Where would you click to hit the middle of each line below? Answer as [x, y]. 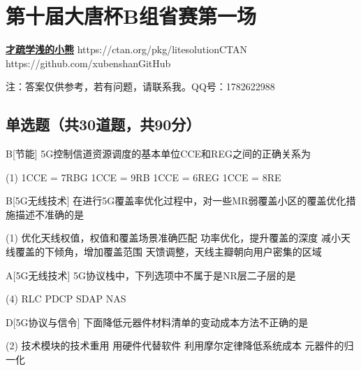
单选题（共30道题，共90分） [103, 124]
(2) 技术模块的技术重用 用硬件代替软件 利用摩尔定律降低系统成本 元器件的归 [180, 345]
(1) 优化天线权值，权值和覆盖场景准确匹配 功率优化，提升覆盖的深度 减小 [173, 238]
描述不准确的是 [49, 214]
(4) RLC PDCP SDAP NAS [66, 299]
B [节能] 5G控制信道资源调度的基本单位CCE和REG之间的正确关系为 [158, 154]
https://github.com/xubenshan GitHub [88, 63]
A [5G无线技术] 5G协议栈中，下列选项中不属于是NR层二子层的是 [151, 275]
